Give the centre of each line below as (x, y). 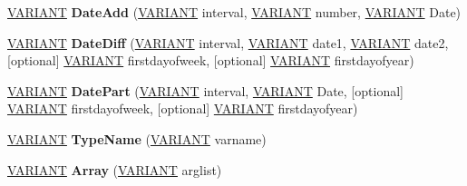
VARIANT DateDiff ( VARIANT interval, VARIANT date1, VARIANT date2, (228, 42)
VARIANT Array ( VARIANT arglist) (115, 169)
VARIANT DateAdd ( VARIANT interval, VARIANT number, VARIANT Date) (234, 12)
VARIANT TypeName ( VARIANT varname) (137, 138)
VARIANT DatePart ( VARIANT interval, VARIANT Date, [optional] (205, 90)
